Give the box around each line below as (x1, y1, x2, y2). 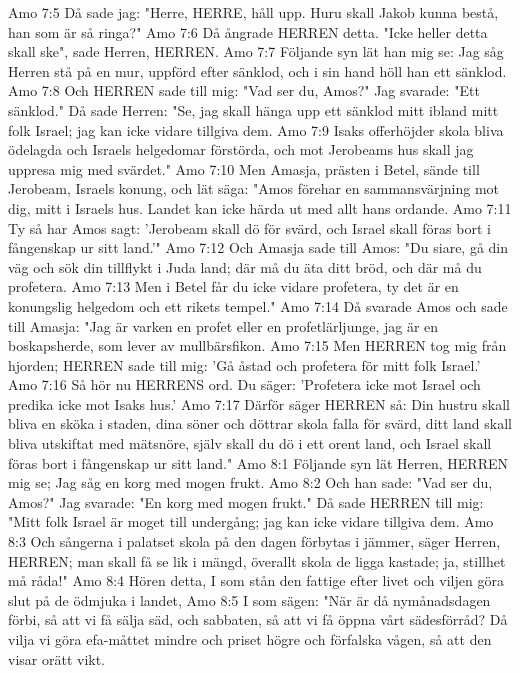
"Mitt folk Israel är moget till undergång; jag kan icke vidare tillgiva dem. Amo (8, 511, 494, 532)
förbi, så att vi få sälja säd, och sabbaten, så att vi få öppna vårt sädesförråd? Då (8, 609, 508, 630)
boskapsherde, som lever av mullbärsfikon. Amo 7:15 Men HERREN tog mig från (8, 335, 507, 356)
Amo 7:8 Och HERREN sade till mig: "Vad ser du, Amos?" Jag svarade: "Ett (8, 80, 480, 101)
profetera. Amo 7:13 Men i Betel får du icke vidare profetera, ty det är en (8, 276, 459, 297)
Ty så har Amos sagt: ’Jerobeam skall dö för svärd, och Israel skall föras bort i (8, 217, 491, 238)
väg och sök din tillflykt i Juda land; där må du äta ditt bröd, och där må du (8, 256, 482, 277)
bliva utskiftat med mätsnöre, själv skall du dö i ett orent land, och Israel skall (8, 433, 492, 454)
